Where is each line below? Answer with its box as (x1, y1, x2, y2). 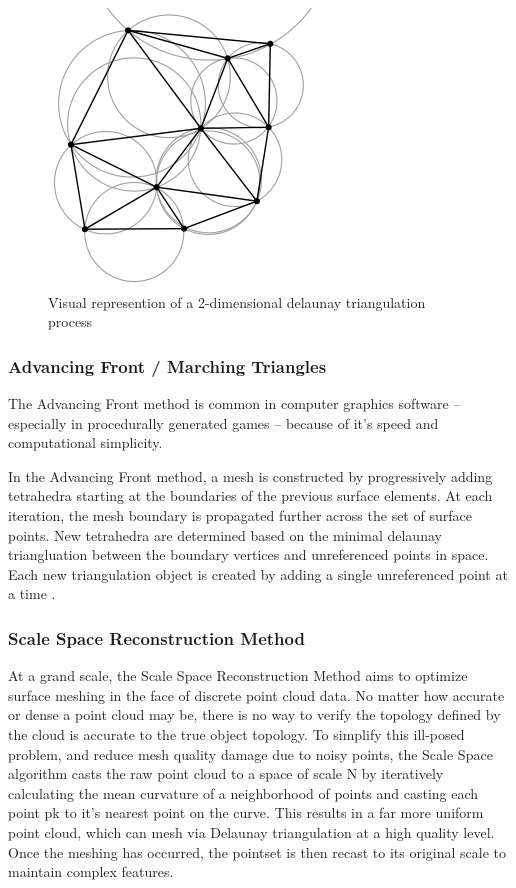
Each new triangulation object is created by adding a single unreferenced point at (8, 563, 508, 584)
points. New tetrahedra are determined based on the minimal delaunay (8, 524, 442, 545)
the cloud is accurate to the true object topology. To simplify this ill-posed (8, 723, 465, 744)
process (48, 311, 93, 332)
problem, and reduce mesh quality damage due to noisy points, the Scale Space (8, 743, 493, 764)
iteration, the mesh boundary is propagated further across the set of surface (8, 504, 472, 525)
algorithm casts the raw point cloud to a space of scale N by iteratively (8, 763, 444, 784)
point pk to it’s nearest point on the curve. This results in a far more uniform (8, 802, 484, 823)
